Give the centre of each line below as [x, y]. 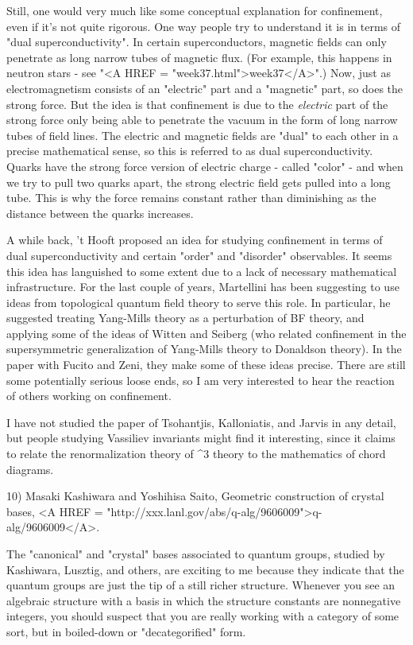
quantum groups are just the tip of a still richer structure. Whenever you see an [201, 585]
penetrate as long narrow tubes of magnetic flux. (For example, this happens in [199, 57]
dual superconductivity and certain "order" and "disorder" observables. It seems [199, 255]
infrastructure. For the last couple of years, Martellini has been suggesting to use [203, 287]
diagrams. [30, 469]
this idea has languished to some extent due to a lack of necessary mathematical [202, 271]
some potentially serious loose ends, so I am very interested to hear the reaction [201, 380]
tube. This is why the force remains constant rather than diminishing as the [191, 198]
